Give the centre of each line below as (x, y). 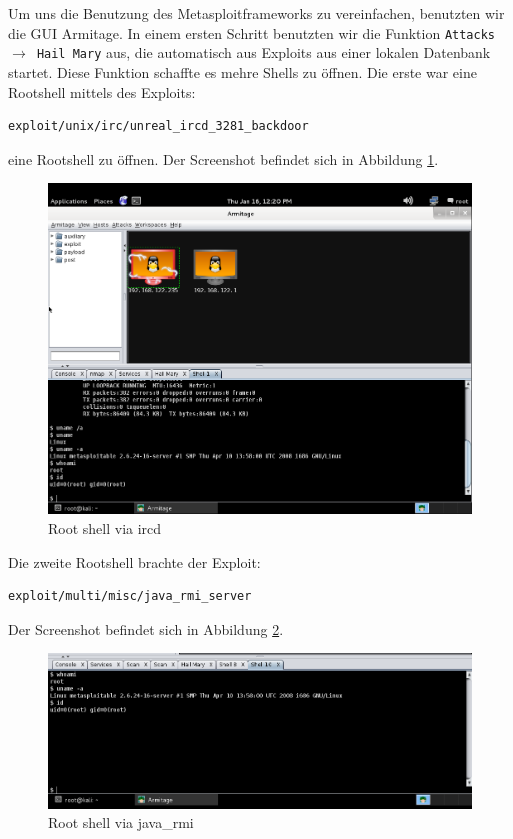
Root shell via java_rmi (121, 822)
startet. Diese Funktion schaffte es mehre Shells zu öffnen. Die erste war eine (242, 71)
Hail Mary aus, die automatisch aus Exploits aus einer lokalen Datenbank (263, 52)
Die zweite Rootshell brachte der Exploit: (134, 561)
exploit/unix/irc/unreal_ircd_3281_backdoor (158, 126)
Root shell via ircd (105, 528)
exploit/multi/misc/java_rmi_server (130, 596)
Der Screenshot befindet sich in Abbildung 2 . (146, 628)
